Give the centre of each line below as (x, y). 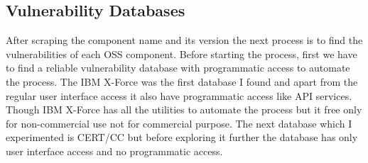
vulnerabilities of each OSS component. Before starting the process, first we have (182, 54)
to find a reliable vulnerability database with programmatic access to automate (178, 68)
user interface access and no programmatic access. (114, 151)
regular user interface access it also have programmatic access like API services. (179, 95)
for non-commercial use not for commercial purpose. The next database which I (179, 123)
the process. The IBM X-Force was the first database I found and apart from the (182, 81)
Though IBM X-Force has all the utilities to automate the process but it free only (184, 109)
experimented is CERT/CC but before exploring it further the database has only (182, 137)
